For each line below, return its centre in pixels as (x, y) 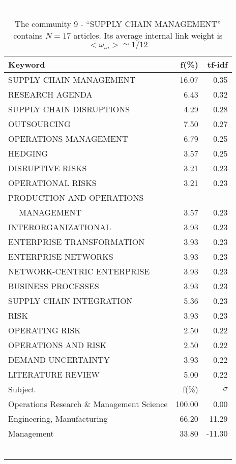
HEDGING (28, 153)
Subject (22, 389)
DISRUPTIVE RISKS (48, 168)
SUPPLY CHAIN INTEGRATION (70, 300)
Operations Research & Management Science (88, 404)
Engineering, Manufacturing (58, 418)
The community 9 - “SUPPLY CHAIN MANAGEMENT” (118, 23)
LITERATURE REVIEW (54, 374)
